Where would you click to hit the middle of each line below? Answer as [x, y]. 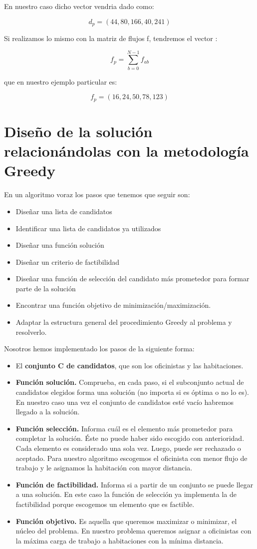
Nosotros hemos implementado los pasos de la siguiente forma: [99, 349]
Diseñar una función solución [60, 245]
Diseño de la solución [78, 131]
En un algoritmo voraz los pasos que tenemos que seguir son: [97, 194]
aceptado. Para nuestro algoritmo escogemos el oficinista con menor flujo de [131, 458]
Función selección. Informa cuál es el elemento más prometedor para [124, 428]
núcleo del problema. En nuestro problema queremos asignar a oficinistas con [133, 531]
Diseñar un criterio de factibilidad [68, 261]
